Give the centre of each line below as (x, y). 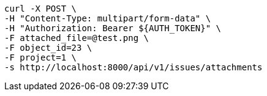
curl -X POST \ (41, 9)
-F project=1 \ (41, 57)
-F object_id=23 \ (48, 48)
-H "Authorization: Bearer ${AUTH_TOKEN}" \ (113, 28)
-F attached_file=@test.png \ (77, 38)
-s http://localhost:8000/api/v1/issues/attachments (133, 67)
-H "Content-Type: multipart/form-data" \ (108, 18)
